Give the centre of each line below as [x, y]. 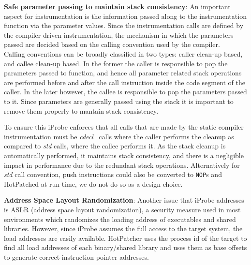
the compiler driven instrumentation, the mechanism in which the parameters [119, 35]
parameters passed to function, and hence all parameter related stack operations [123, 73]
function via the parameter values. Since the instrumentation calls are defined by [124, 25]
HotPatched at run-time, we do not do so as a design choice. [93, 184]
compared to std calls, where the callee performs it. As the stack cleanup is [115, 146]
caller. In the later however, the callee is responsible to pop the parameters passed [125, 92]
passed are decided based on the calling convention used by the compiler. [112, 44]
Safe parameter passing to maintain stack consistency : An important [117, 6]
